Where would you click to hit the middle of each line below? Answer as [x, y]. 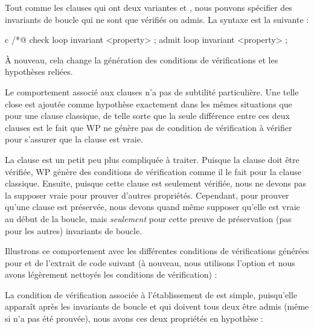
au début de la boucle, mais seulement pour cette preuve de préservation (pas [148, 218]
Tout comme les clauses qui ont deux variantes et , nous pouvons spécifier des [149, 7]
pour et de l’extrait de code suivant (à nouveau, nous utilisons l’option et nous [150, 262]
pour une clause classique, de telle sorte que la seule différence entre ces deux [147, 116]
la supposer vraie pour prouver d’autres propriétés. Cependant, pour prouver [147, 195]
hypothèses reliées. [39, 72]
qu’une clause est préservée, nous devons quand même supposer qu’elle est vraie [152, 207]
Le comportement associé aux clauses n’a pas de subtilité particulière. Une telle [152, 91]
